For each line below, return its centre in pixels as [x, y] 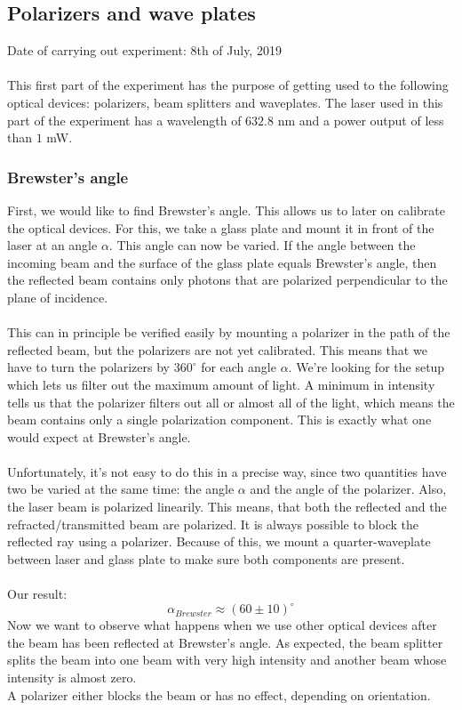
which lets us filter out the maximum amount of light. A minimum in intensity [221, 384]
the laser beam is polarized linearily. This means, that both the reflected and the [227, 507]
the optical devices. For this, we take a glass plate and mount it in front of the [221, 227]
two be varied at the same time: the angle [121, 489]
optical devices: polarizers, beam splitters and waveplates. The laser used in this [225, 102]
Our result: [37, 594]
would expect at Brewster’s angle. [99, 436]
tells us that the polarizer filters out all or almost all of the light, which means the [231, 402]
